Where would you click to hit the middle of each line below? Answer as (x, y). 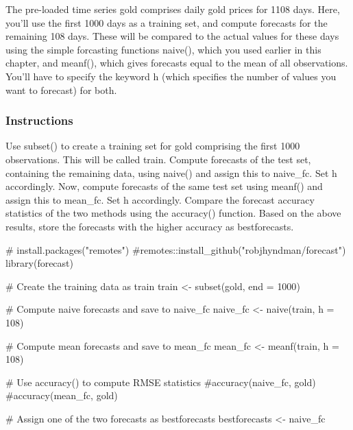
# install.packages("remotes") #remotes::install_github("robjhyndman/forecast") (176, 249)
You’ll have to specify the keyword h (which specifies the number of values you (171, 76)
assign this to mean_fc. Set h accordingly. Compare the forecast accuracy (160, 199)
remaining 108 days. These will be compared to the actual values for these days (172, 36)
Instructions (39, 120)
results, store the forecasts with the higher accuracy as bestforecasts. (150, 226)
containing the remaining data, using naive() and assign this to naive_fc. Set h (171, 172)
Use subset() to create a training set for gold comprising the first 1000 (153, 146)
